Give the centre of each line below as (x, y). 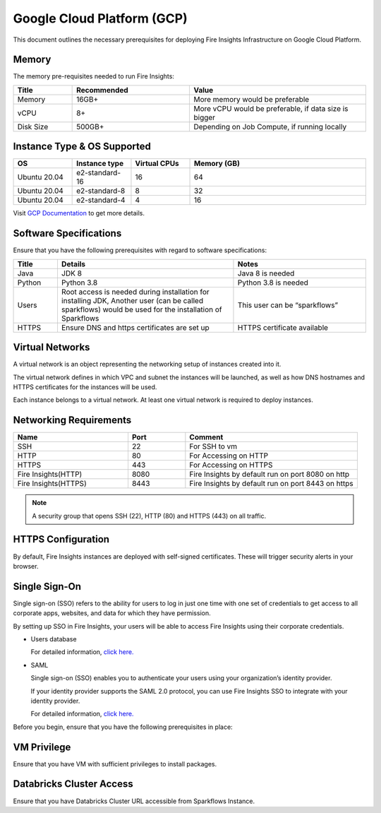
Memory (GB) (217, 164)
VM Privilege (42, 747)
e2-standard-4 (101, 200)
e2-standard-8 (101, 191)
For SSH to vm (213, 446)
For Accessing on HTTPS (231, 465)
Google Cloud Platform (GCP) (100, 18)
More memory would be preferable (252, 99)
